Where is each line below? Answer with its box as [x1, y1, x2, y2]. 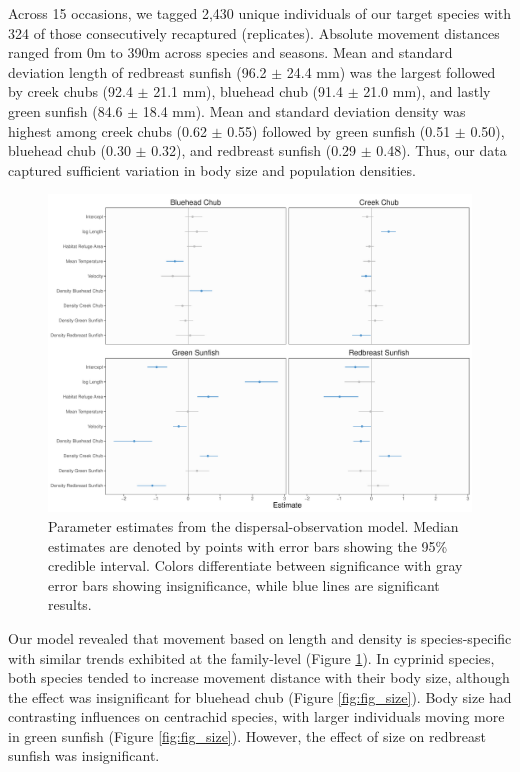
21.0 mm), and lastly [363, 81, 491, 102]
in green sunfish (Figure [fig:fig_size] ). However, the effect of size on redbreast [8, 725, 486, 746]
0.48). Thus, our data [376, 140, 507, 161]
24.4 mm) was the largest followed [286, 61, 496, 82]
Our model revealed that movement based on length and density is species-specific [8, 627, 512, 648]
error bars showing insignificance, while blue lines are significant [48, 574, 440, 595]
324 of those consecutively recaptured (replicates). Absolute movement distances [8, 22, 500, 43]
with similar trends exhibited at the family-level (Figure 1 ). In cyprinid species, [8, 647, 495, 668]
